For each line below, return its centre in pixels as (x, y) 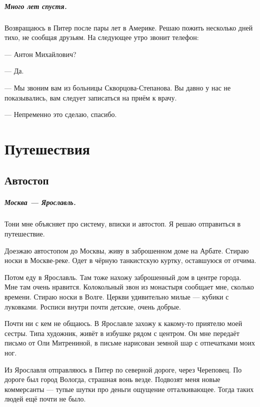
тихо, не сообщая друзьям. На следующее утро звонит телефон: (102, 37)
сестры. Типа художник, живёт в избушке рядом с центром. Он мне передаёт (122, 333)
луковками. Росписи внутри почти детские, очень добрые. (93, 306)
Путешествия (47, 148)
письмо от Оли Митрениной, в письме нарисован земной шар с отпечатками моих (130, 343)
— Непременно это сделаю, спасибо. (61, 114)
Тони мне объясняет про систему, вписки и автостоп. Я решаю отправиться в (123, 224)
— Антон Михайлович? (40, 54)
